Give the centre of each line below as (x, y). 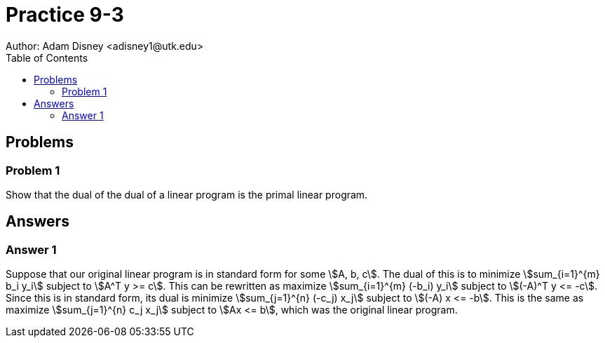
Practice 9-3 (65, 15)
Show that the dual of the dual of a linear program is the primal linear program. (187, 194)
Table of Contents (47, 58)
